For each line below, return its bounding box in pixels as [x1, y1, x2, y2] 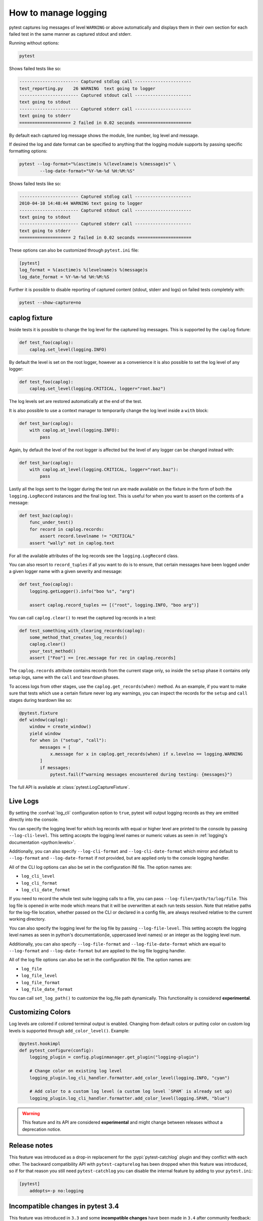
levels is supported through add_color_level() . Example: [9, 1028, 130, 1033]
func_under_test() [29, 520, 74, 525]
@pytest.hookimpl [19, 1041, 61, 1046]
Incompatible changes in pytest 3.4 [9, 1202, 119, 1211]
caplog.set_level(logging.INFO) [29, 347, 107, 352]
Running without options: [9, 40, 59, 46]
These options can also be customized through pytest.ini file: [9, 247, 139, 253]
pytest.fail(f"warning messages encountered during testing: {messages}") [50, 772, 233, 778]
